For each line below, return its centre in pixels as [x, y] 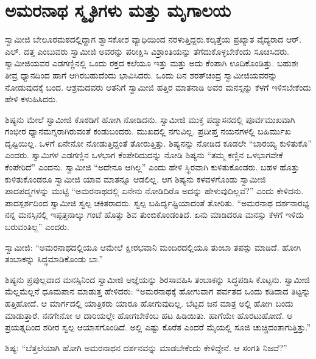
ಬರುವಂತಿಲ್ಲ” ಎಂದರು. [37, 227]
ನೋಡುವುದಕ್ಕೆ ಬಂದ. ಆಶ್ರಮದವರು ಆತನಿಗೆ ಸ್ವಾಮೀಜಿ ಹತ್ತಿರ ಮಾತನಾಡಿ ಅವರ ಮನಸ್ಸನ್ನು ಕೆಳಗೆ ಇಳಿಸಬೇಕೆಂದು [158, 87]
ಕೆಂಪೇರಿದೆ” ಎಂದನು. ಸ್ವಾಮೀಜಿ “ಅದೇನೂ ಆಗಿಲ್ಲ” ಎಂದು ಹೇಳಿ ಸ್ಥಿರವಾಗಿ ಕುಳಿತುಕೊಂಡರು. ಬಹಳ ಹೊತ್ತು [152, 167]
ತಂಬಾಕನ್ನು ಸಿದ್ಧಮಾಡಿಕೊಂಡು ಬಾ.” [54, 259]
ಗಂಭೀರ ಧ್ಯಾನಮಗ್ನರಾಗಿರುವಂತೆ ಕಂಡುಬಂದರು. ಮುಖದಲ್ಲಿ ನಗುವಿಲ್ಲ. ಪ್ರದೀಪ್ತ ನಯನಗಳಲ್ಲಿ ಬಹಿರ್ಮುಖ [148, 131]
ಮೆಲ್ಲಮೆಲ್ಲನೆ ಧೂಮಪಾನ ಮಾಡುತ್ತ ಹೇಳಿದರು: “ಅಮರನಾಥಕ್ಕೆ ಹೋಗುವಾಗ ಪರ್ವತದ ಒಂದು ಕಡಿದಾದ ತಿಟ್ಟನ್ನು [158, 291]
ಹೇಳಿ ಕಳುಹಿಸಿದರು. [31, 99]
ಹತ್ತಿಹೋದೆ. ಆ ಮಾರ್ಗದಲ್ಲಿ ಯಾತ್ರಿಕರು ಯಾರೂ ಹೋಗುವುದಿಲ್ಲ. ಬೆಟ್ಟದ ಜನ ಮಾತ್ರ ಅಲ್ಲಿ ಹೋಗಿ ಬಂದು [149, 303]
